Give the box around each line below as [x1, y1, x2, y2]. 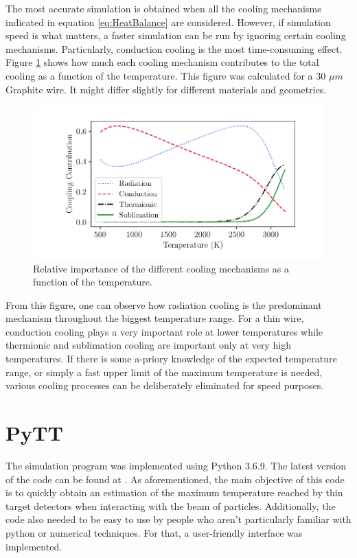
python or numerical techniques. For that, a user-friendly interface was [5, 525, 303, 539]
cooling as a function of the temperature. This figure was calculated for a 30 [5, 68, 326, 82]
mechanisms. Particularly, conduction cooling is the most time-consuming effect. [5, 41, 343, 56]
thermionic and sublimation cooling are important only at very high [5, 338, 292, 352]
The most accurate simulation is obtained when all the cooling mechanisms [5, 1, 321, 15]
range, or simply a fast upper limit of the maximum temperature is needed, [5, 364, 323, 379]
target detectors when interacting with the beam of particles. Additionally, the [5, 498, 336, 513]
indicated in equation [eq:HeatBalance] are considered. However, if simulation [5, 14, 331, 29]
